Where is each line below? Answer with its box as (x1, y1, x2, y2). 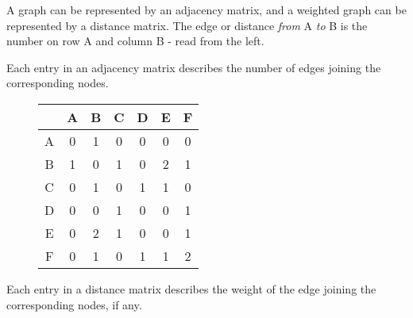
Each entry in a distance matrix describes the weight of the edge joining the (6, 280, 376, 297)
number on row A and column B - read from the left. (6, 33, 264, 49)
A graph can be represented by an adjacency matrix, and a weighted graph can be (6, 2, 407, 17)
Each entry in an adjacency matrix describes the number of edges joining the (6, 59, 381, 75)
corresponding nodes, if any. (6, 296, 142, 312)
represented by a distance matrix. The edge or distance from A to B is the (6, 17, 368, 33)
